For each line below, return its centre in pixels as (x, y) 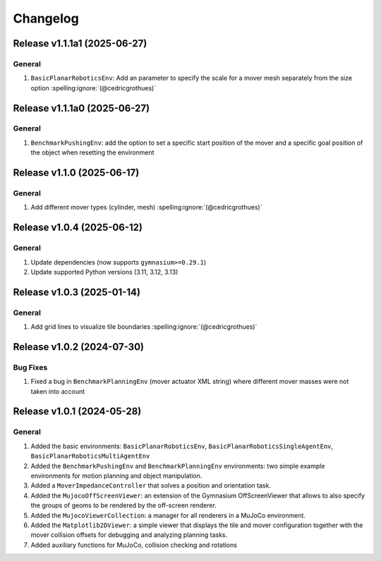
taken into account (58, 391)
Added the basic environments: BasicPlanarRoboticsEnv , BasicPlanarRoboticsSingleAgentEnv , (182, 446)
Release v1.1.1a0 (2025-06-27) (81, 108)
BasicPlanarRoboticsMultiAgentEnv (90, 456)
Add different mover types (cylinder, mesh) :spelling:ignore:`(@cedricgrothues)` (146, 207)
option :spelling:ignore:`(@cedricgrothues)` (93, 88)
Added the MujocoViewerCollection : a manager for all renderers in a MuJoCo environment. (168, 515)
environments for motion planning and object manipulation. (116, 476)
